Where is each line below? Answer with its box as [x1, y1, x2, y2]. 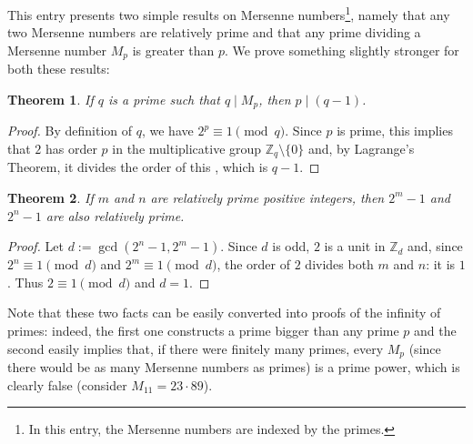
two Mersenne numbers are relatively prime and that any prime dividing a [7, 23, 421, 42]
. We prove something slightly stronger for [225, 40, 459, 59]
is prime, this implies [337, 121, 453, 140]
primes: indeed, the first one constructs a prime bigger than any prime [7, 320, 399, 339]
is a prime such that [107, 89, 220, 108]
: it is [426, 255, 456, 274]
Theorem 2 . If [7, 187, 94, 207]
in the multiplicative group [112, 138, 262, 157]
